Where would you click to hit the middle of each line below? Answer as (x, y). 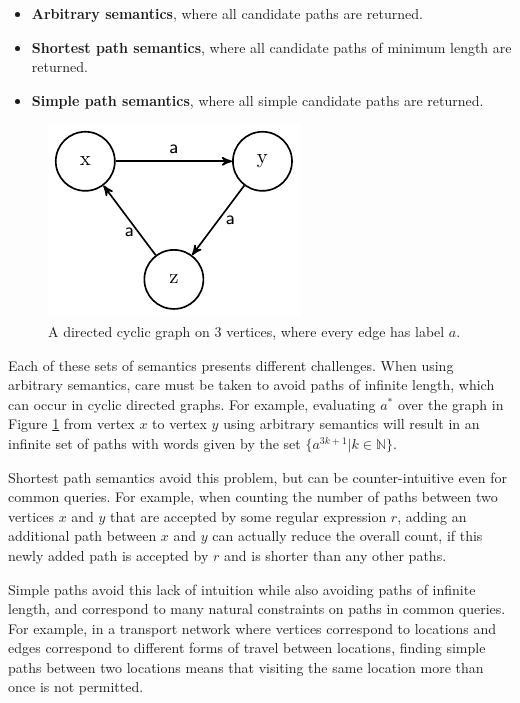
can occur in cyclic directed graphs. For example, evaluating (192, 403)
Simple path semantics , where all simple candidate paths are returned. (257, 99)
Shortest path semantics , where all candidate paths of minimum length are (271, 46)
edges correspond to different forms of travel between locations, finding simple (247, 647)
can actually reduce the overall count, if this (347, 535)
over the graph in (450, 403)
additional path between (82, 535)
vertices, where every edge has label (335, 330)
